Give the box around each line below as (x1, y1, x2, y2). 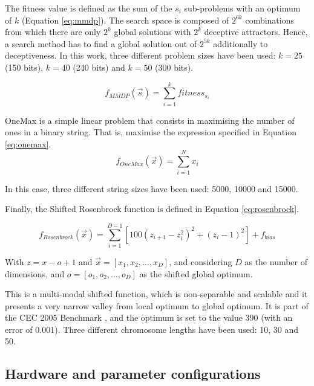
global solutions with (114, 25, 191, 38)
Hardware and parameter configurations (5, 364, 261, 383)
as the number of (244, 255, 308, 268)
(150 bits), (5, 60, 44, 73)
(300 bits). (155, 60, 194, 73)
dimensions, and (5, 267, 65, 280)
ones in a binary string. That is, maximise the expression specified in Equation (5, 126, 296, 138)
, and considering (169, 255, 232, 268)
